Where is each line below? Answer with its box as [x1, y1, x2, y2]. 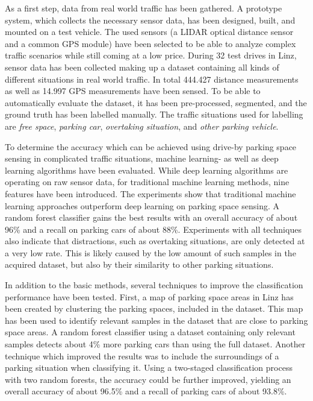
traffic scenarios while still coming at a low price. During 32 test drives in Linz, [5, 49, 297, 62]
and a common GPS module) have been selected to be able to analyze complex [5, 37, 296, 49]
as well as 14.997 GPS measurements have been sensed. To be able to [5, 84, 261, 97]
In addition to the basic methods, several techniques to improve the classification [5, 279, 303, 291]
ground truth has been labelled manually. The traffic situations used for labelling [5, 108, 303, 121]
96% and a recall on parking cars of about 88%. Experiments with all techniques [5, 223, 302, 235]
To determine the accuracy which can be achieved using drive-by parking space [5, 140, 297, 153]
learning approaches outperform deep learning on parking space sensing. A [5, 199, 279, 212]
